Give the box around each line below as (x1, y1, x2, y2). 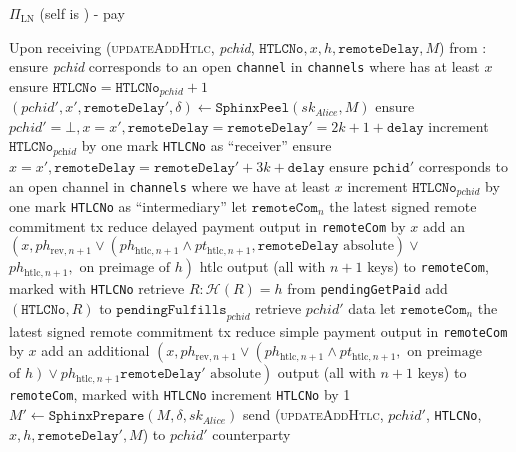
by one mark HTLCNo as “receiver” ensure (81, 135, 332, 156)
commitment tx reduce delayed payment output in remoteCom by (9, 215, 406, 236)
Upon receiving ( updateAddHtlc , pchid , (9, 36, 255, 57)
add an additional (41, 340, 150, 361)
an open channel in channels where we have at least (9, 175, 331, 196)
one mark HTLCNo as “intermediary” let (9, 195, 247, 216)
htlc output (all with (199, 256, 326, 277)
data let (348, 297, 396, 318)
